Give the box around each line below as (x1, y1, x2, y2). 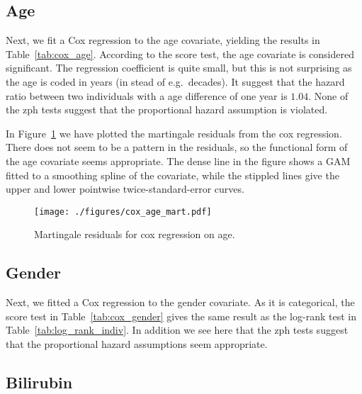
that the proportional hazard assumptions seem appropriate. (6, 336, 268, 351)
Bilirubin (6, 371, 73, 393)
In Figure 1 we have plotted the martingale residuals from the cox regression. (6, 125, 342, 140)
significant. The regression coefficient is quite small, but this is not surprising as (6, 60, 352, 75)
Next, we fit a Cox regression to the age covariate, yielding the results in (6, 33, 320, 47)
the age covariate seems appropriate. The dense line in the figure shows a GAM (6, 153, 351, 168)
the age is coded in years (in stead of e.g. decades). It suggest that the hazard (6, 74, 345, 89)
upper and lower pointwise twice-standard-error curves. (6, 181, 244, 196)
